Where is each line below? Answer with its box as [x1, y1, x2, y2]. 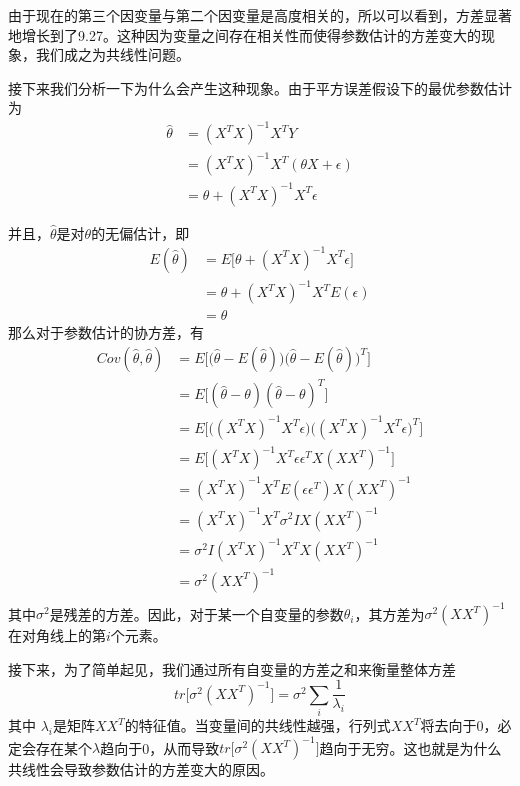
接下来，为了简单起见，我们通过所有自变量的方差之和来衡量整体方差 [8, 658, 456, 679]
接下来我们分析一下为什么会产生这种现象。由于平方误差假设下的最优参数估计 [8, 77, 512, 98]
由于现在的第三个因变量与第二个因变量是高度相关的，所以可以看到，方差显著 [8, 5, 512, 25]
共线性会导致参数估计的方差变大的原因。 [8, 759, 274, 780]
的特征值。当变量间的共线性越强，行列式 [124, 715, 391, 736]
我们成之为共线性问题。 [35, 44, 190, 65]
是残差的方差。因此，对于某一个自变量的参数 [49, 603, 344, 624]
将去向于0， [420, 715, 498, 736]
